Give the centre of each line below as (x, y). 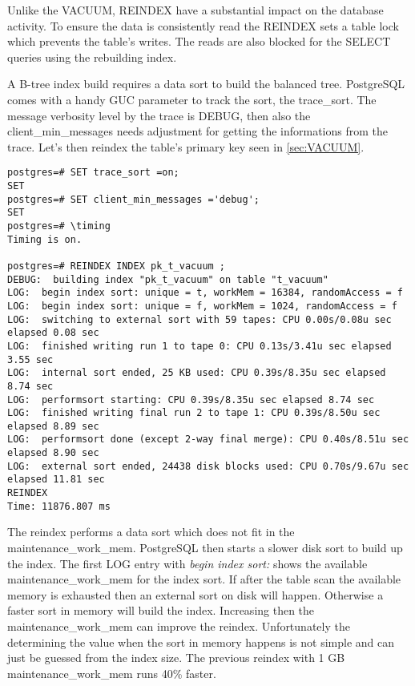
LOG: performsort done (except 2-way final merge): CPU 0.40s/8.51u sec (208, 440)
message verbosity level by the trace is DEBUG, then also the (159, 115)
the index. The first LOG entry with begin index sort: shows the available (187, 563)
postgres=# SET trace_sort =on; (93, 173)
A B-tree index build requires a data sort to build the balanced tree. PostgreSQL (206, 84)
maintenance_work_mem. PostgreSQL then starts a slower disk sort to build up (205, 547)
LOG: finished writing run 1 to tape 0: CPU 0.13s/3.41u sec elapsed (199, 346)
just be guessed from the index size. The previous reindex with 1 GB (176, 658)
